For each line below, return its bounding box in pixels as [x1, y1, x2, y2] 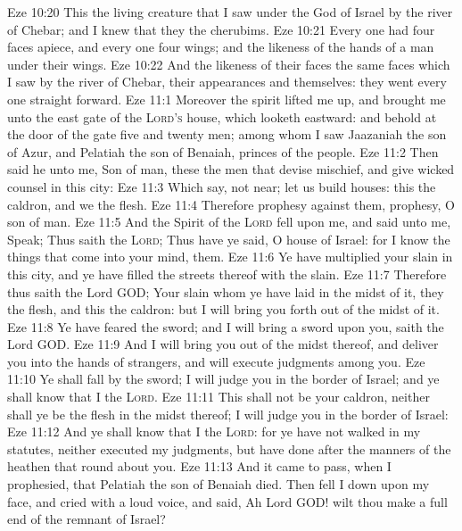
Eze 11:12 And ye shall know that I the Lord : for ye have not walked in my [7, 422, 421, 441]
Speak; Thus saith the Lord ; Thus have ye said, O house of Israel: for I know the [7, 229, 450, 248]
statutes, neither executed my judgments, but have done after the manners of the [7, 439, 451, 458]
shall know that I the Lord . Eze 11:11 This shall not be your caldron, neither [7, 387, 430, 406]
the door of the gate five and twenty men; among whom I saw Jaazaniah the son [7, 125, 447, 144]
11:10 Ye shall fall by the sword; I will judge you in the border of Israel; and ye [7, 369, 440, 388]
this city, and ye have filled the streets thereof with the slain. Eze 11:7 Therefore [7, 264, 447, 283]
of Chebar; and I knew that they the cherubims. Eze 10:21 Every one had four [7, 20, 435, 38]
